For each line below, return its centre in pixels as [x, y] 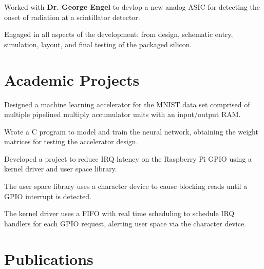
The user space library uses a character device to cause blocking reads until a [126, 186]
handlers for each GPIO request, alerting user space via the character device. [125, 223]
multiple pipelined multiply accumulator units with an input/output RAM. [122, 114]
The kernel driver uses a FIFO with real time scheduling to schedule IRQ [119, 213]
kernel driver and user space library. [61, 169]
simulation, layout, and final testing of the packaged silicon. [98, 44]
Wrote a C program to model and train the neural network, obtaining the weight [131, 131]
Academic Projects [72, 79]
